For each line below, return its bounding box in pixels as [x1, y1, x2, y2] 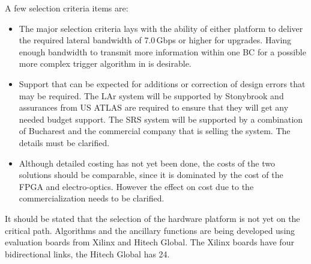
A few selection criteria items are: [5, 2, 128, 14]
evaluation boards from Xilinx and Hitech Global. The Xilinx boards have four [5, 236, 294, 248]
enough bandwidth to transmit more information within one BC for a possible [19, 45, 306, 58]
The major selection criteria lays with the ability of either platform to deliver [19, 22, 303, 34]
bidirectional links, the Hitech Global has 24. [5, 247, 170, 260]
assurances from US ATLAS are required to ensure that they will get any [19, 101, 289, 114]
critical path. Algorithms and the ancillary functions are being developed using [5, 224, 295, 236]
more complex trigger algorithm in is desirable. [19, 57, 192, 70]
